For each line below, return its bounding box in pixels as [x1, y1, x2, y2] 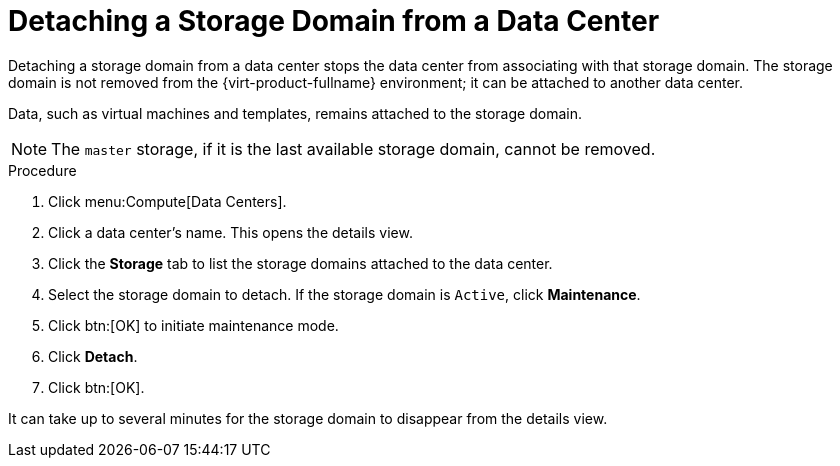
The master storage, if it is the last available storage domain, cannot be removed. [51, 138, 656, 159]
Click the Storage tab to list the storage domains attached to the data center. [48, 254, 553, 272]
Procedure [8, 161, 77, 179]
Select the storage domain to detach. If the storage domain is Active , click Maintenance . [48, 285, 641, 303]
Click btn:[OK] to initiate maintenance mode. [48, 316, 339, 334]
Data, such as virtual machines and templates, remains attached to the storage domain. [8, 104, 582, 122]
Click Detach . [48, 347, 138, 365]
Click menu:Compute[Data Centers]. [48, 192, 287, 210]
